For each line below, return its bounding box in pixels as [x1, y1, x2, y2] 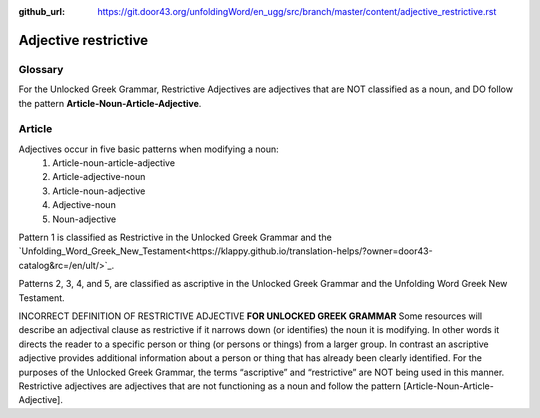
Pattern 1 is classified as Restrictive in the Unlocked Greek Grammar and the [18, 231, 332, 244]
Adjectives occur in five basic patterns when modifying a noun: [18, 143, 279, 155]
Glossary [18, 62, 64, 76]
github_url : [18, 6, 65, 17]
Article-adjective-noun [52, 171, 146, 183]
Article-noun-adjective [52, 185, 146, 197]
